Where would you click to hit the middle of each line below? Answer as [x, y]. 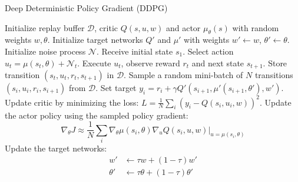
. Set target [116, 88]
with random [256, 27]
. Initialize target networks [95, 40]
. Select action [208, 51]
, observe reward [150, 63]
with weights [207, 40]
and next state [218, 63]
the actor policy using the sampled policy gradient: [97, 115]
